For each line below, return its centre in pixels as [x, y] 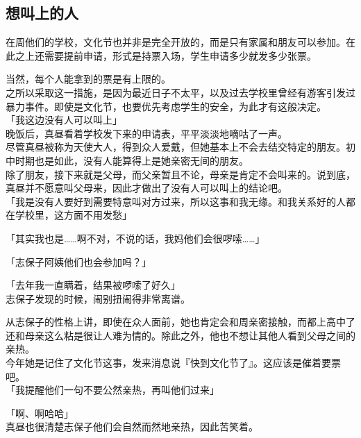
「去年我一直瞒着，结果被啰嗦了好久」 [93, 285]
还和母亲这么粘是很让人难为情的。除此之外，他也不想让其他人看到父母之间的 [180, 335]
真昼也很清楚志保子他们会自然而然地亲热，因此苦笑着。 [132, 427]
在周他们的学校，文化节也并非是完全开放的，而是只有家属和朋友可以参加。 [176, 42]
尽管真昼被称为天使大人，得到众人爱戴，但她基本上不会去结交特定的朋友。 [176, 147]
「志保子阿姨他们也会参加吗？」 [78, 261]
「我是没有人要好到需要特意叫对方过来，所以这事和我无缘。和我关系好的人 [176, 201]
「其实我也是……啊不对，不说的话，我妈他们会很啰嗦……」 [135, 238]
